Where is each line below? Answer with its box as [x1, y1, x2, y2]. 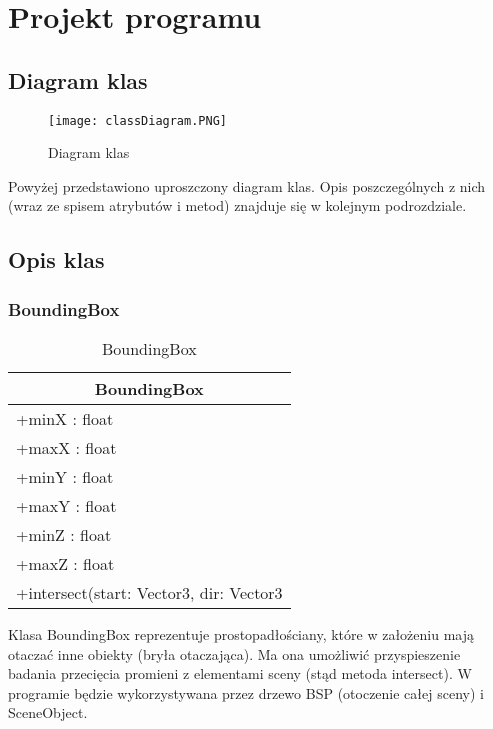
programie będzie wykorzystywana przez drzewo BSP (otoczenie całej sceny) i [8, 682, 484, 703]
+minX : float [16, 407, 114, 431]
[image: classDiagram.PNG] [48, 113, 227, 128]
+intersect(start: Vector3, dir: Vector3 [16, 581, 283, 605]
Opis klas [8, 244, 105, 275]
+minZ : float [16, 523, 112, 547]
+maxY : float [16, 494, 117, 518]
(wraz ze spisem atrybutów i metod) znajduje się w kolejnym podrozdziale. [8, 195, 467, 216]
